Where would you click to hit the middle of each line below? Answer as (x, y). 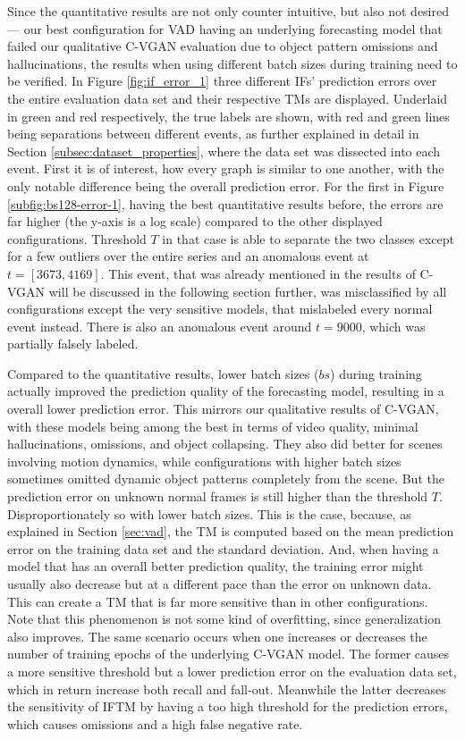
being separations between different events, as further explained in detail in (213, 134)
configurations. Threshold (77, 238)
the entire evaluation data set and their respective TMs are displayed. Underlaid (228, 98)
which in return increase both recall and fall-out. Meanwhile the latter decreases (227, 689)
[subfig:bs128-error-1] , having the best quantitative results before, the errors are (225, 203)
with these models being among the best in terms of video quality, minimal (213, 426)
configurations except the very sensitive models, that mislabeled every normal (220, 309)
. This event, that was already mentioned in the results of (258, 273)
